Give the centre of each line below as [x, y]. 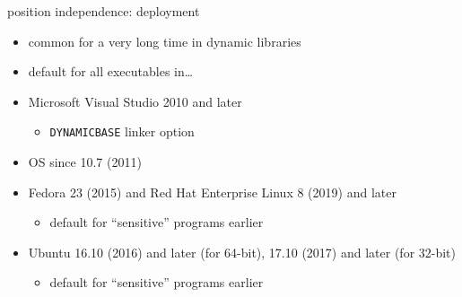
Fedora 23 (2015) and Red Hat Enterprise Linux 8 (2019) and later [212, 192]
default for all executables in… [111, 71]
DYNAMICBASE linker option [122, 131]
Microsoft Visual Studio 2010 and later [135, 101]
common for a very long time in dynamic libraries [165, 41]
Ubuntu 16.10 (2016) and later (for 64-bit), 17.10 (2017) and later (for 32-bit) [242, 252]
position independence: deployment [104, 11]
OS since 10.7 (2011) [85, 162]
